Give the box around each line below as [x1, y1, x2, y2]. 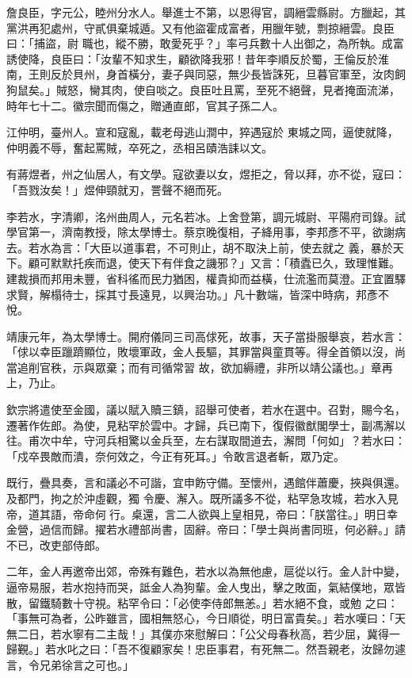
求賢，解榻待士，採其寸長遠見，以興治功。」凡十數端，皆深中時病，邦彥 [6, 285, 378, 302]
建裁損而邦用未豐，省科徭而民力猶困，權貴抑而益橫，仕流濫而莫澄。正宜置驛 [6, 270, 406, 286]
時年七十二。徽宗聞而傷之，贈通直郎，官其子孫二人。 [6, 97, 284, 113]
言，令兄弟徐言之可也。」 [6, 656, 134, 672]
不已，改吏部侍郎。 [6, 536, 106, 553]
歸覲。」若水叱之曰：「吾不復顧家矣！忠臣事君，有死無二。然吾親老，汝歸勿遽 [6, 641, 406, 657]
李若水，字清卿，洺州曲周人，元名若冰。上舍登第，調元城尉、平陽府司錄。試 [6, 208, 406, 224]
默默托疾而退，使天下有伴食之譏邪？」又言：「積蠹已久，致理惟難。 [50, 255, 400, 271]
